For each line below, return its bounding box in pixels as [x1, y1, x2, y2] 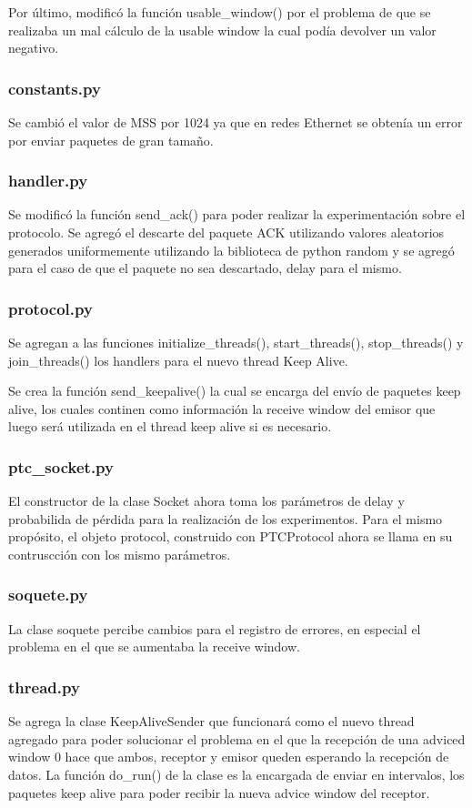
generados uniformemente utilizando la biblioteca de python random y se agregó [8, 240, 455, 259]
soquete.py [8, 583, 88, 606]
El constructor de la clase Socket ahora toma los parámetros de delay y [8, 491, 405, 510]
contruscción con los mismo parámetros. [8, 544, 231, 563]
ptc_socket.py [8, 455, 114, 478]
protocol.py [8, 297, 93, 319]
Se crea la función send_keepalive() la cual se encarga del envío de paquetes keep [8, 381, 461, 400]
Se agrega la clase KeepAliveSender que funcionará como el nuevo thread [8, 712, 415, 731]
